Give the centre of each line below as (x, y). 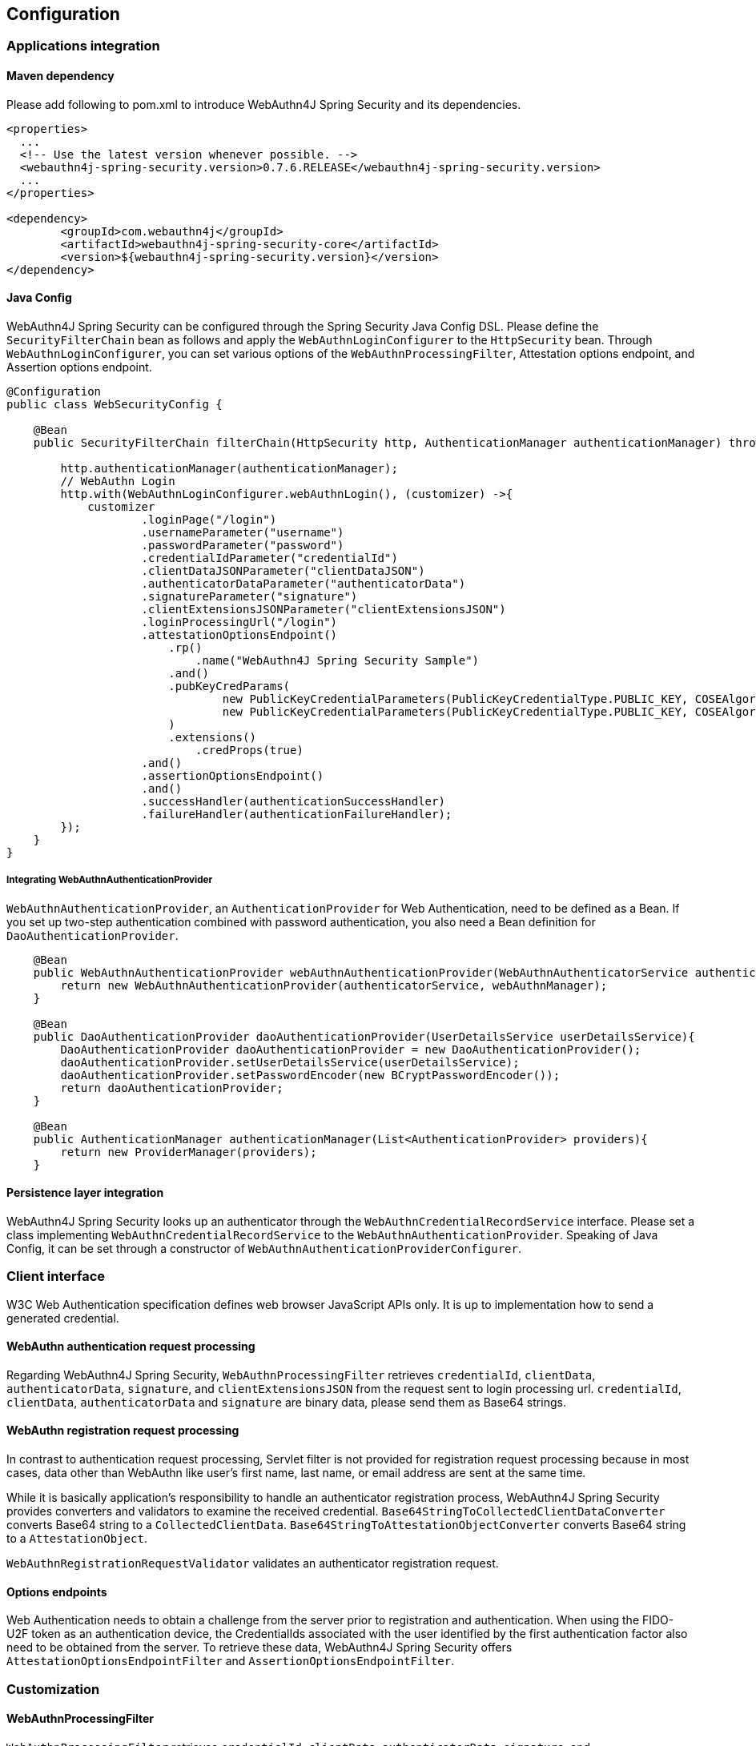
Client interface (56, 1276)
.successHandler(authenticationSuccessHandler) (293, 801)
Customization (53, 1689)
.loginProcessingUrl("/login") (239, 622)
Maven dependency (60, 76)
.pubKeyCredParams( (229, 686)
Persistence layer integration (85, 1193)
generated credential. (63, 1318)
